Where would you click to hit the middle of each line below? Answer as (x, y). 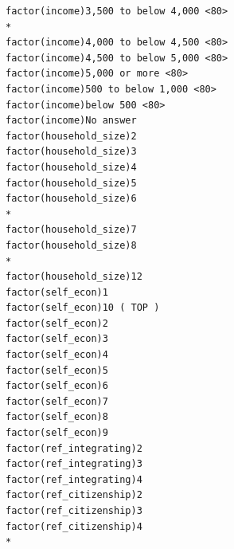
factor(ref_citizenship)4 (74, 526)
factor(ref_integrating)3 (74, 464)
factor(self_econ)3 (57, 339)
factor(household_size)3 (71, 152)
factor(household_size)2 (71, 136)
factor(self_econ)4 (57, 355)
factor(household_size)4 (71, 167)
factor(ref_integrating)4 (74, 479)
